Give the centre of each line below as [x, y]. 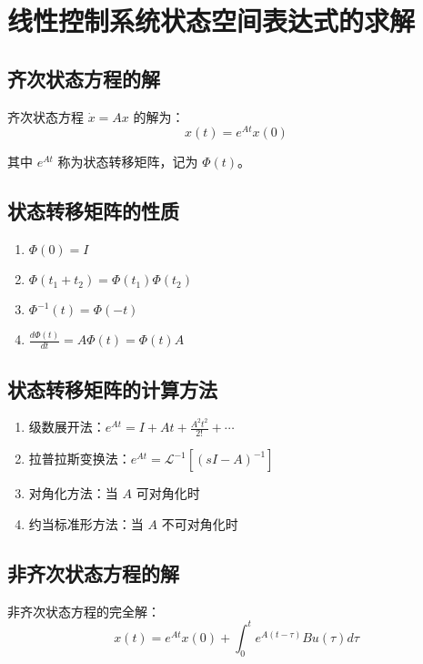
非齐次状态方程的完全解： [84, 611]
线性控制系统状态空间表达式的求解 [211, 20]
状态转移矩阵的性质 [93, 211]
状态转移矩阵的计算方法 [112, 388]
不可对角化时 [200, 523]
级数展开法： [67, 427]
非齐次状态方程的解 [93, 572]
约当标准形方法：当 [86, 523]
